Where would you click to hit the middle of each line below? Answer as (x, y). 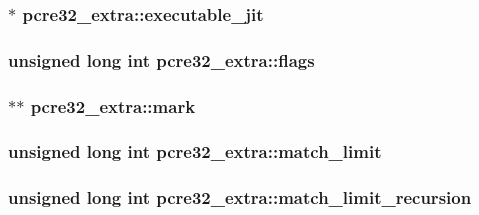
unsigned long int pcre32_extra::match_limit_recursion (240, 197)
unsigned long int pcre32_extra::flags (161, 59)
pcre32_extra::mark (113, 105)
